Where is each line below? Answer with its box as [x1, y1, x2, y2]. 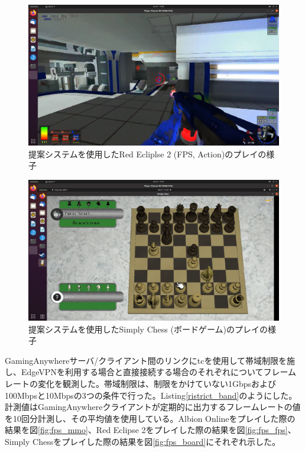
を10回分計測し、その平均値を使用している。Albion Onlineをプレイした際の [5, 412, 296, 424]
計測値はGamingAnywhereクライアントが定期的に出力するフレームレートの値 [5, 401, 301, 413]
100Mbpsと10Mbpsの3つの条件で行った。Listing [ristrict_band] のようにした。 [5, 389, 297, 401]
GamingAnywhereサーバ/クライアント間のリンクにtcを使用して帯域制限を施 [5, 354, 295, 366]
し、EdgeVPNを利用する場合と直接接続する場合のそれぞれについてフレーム [5, 366, 297, 378]
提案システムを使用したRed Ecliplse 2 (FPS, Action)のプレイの [28, 147, 267, 160]
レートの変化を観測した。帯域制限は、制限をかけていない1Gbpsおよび [5, 377, 277, 389]
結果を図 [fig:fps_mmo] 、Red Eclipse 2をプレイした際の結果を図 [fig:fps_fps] [5, 424, 288, 436]
